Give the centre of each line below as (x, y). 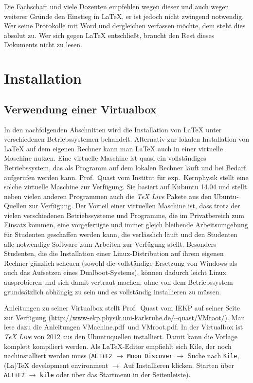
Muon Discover (150, 356)
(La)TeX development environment (56, 365)
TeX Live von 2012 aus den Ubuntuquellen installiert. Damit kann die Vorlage (121, 337)
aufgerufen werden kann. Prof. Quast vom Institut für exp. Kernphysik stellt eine (126, 177)
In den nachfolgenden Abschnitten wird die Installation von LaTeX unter (113, 129)
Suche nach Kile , (213, 356)
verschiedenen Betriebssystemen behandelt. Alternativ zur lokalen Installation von (126, 139)
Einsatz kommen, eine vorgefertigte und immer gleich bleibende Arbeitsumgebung (126, 225)
